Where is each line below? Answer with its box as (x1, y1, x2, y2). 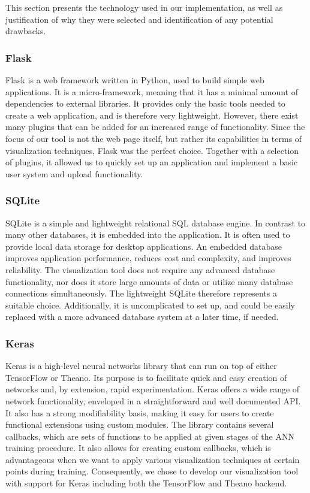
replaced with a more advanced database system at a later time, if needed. (5, 310, 279, 323)
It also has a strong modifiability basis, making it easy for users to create (5, 406, 274, 419)
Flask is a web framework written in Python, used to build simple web (5, 74, 264, 86)
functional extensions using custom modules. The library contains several (5, 418, 274, 431)
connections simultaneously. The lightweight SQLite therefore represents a (5, 287, 277, 300)
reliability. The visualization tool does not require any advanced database (5, 263, 275, 276)
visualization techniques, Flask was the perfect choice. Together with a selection (5, 144, 299, 156)
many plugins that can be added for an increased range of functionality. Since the (5, 120, 305, 133)
